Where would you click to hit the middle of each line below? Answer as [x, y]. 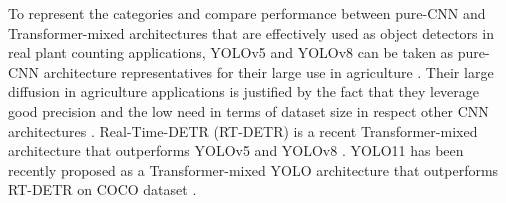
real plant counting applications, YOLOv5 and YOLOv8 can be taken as [231, 52]
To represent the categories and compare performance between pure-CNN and [247, 13]
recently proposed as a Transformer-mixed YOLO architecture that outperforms [253, 169]
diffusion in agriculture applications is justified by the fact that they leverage [244, 91]
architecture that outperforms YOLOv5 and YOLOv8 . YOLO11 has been [236, 150]
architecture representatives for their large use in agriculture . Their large [268, 71]
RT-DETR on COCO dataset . [102, 189]
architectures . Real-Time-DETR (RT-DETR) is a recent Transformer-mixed [243, 130]
